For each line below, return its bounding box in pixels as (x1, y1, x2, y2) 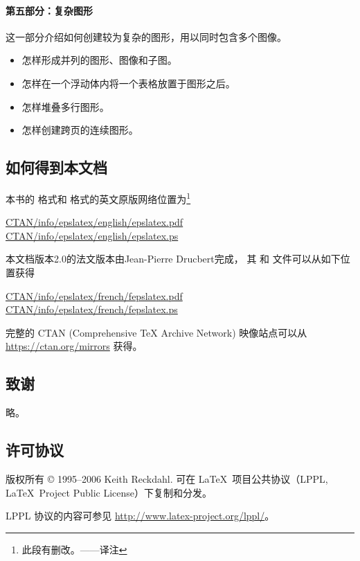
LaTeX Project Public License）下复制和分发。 (6, 485, 213, 499)
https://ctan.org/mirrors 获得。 (6, 339, 143, 353)
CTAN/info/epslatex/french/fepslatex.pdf (6, 288, 183, 303)
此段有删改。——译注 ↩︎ (21, 542, 127, 556)
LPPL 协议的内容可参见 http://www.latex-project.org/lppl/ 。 (6, 508, 275, 523)
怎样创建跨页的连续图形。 (21, 123, 138, 137)
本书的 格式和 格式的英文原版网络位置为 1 (6, 189, 191, 206)
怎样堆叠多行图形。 (21, 99, 109, 114)
